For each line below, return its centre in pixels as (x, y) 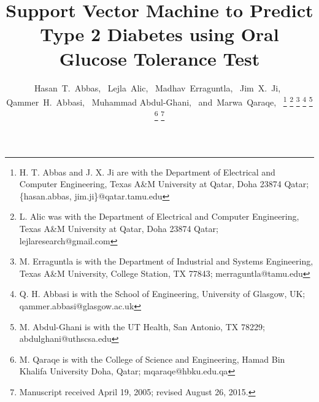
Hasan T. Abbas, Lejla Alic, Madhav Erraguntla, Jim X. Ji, (157, 87)
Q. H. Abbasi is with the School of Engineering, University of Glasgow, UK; (162, 294)
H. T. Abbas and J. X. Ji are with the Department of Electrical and (147, 172)
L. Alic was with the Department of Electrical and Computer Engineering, (159, 216)
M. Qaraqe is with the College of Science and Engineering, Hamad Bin (152, 359)
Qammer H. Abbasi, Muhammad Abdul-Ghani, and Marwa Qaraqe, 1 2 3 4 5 (159, 101)
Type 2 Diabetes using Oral (159, 34)
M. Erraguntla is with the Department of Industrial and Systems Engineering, (166, 261)
